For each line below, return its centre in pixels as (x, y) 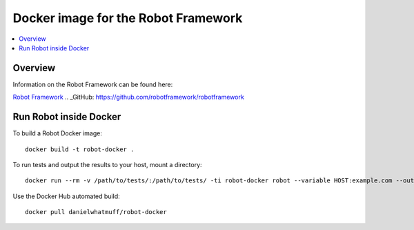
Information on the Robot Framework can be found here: (93, 84)
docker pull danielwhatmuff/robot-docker (96, 212)
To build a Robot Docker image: (58, 133)
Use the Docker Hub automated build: (66, 196)
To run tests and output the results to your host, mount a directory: (108, 164)
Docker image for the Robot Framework (128, 18)
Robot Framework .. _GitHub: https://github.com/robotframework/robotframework (128, 97)
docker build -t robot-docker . (80, 149)
